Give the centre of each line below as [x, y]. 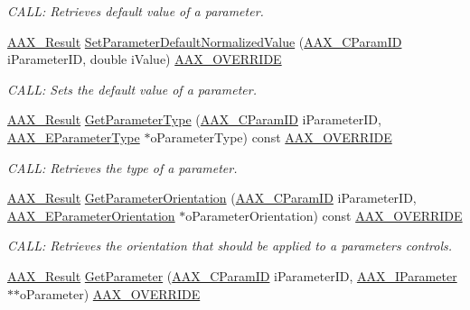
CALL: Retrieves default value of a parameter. [136, 11]
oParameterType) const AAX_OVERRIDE [271, 137]
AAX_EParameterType [74, 137]
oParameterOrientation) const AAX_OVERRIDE [324, 215]
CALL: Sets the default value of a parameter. [132, 89]
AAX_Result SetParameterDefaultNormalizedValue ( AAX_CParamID [205, 41]
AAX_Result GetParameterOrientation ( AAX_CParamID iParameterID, [212, 198]
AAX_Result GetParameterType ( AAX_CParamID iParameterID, [194, 119]
